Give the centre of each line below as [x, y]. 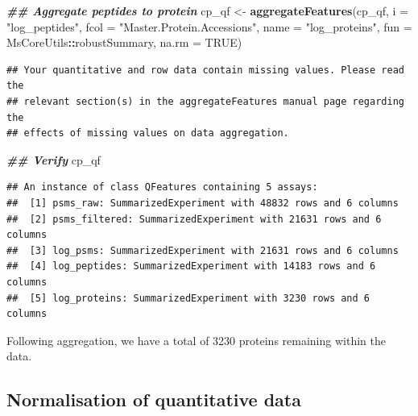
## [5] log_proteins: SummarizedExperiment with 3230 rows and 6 [188, 298]
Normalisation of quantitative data [154, 399]
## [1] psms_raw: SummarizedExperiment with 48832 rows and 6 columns [203, 203]
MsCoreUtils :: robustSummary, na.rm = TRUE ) [124, 42]
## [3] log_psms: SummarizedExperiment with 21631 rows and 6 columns [203, 250]
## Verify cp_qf [54, 159]
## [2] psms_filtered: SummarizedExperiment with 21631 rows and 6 [194, 219]
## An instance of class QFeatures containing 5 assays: [162, 187]
